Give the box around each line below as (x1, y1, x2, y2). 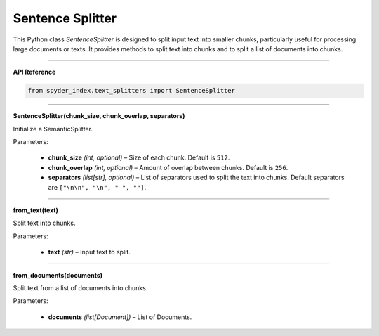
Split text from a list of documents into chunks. (13, 283, 148, 292)
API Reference (13, 67, 56, 77)
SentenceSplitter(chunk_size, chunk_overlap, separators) (13, 112, 185, 120)
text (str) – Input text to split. (48, 248, 131, 257)
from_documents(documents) (13, 271, 103, 279)
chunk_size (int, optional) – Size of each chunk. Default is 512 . (48, 153, 230, 162)
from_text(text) (13, 206, 59, 214)
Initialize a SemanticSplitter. (13, 124, 93, 133)
